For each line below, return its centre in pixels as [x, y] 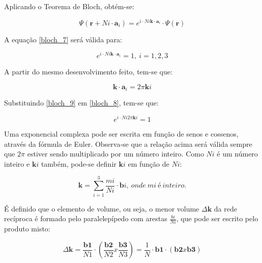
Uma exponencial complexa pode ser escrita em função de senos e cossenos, [121, 134]
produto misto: [27, 229]
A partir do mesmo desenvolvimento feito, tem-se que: [88, 72]
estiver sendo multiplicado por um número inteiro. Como [115, 154]
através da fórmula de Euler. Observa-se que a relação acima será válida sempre [128, 143]
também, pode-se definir [79, 163]
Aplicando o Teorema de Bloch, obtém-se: [69, 6]
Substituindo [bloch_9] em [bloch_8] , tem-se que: [81, 103]
